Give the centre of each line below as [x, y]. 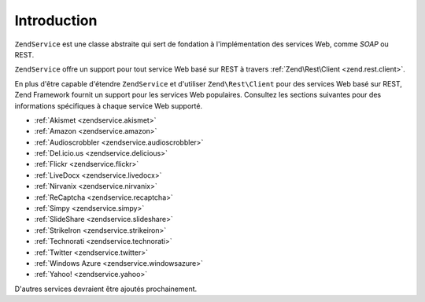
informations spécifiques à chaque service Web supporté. [109, 105]
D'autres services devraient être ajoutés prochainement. [106, 289]
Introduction [56, 20]
